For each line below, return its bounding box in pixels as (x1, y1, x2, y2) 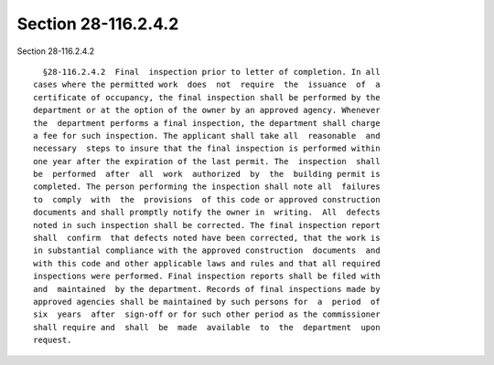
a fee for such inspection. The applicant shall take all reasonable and (33, 130, 381, 141)
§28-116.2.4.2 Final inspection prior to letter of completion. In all (42, 67, 381, 77)
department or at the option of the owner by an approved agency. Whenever (33, 105, 381, 116)
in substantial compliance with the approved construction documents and (33, 245, 381, 255)
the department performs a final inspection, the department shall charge (33, 118, 381, 128)
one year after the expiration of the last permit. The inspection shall (33, 156, 381, 166)
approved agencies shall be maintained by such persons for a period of (33, 297, 381, 307)
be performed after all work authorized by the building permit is (33, 169, 381, 180)
